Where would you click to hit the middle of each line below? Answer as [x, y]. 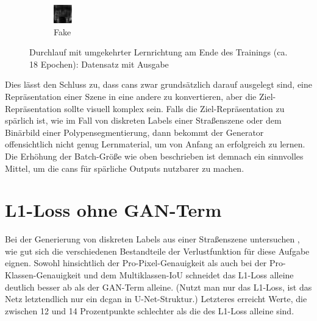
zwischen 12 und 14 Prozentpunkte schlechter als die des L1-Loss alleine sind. [150, 310]
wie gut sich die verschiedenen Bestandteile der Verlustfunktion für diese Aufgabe [157, 251]
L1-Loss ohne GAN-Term [113, 210]
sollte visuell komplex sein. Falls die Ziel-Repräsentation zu [174, 108]
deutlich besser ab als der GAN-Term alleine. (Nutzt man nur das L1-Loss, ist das [158, 287]
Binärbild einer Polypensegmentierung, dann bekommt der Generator [134, 132]
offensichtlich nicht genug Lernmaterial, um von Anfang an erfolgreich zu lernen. [155, 144]
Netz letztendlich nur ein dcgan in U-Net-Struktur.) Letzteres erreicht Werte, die [156, 299]
